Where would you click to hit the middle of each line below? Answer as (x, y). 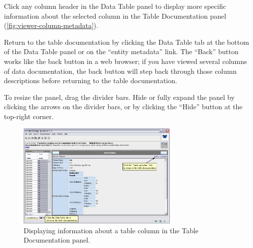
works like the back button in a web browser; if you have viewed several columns (126, 61)
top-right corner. (29, 116)
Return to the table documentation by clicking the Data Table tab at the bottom (126, 42)
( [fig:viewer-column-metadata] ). (51, 25)
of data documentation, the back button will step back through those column (120, 71)
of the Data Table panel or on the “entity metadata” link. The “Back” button (121, 51)
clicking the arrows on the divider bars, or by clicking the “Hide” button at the (123, 107)
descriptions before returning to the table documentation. (91, 80)
